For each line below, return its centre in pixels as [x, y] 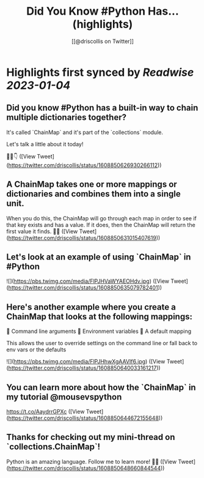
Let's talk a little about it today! [45, 144]
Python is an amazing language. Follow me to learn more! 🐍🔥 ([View [92, 461]
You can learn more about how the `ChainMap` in [101, 387]
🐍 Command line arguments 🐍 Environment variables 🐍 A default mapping [99, 331]
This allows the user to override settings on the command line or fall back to [102, 343]
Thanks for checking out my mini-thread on [91, 437]
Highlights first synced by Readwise [100, 72]
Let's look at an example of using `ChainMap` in [99, 257]
